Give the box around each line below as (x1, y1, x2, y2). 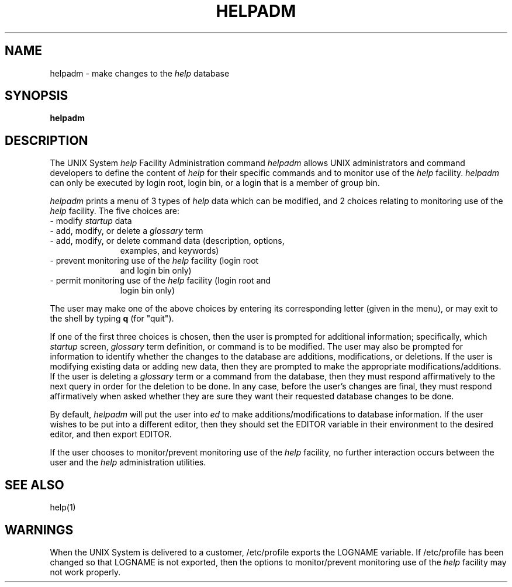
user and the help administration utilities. (50, 457, 206, 468)
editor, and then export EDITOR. (50, 429, 172, 440)
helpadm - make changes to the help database (50, 68, 230, 78)
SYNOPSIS (5, 88, 68, 103)
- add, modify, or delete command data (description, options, (50, 236, 285, 246)
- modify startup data (50, 216, 132, 226)
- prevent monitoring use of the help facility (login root (50, 255, 259, 266)
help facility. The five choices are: (50, 206, 180, 216)
